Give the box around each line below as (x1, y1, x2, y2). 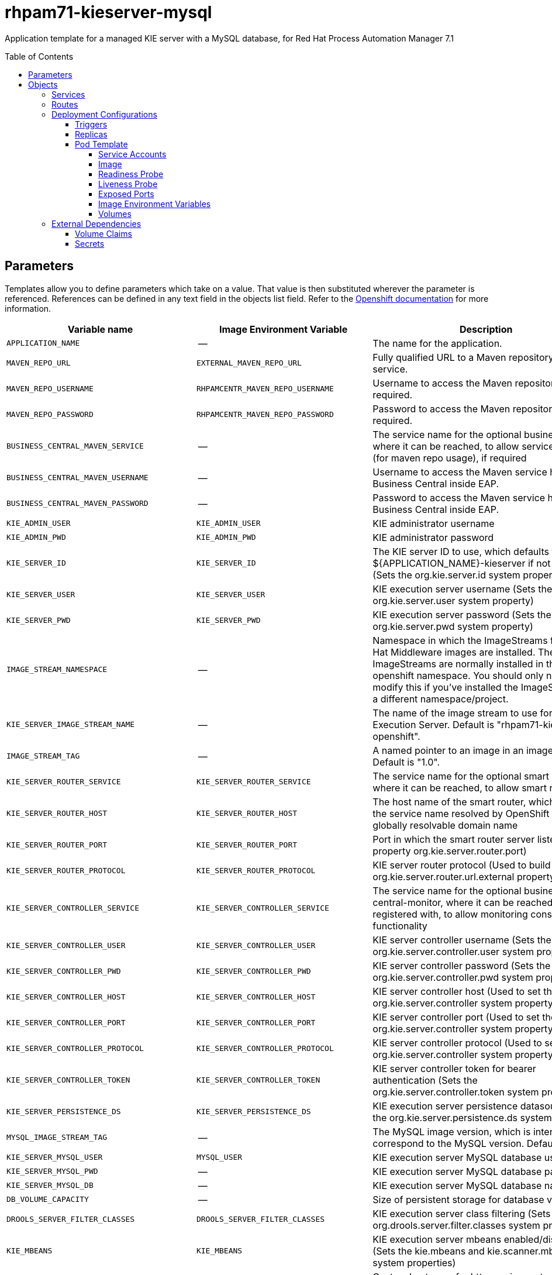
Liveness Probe (98, 178, 158, 189)
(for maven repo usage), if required (372, 452, 527, 464)
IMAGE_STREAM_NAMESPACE (6, 665, 108, 674)
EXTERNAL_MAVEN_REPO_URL (196, 359, 302, 368)
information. (5, 303, 51, 313)
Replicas (75, 129, 108, 139)
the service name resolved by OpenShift (372, 807, 550, 819)
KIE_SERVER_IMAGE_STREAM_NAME (6, 720, 135, 729)
